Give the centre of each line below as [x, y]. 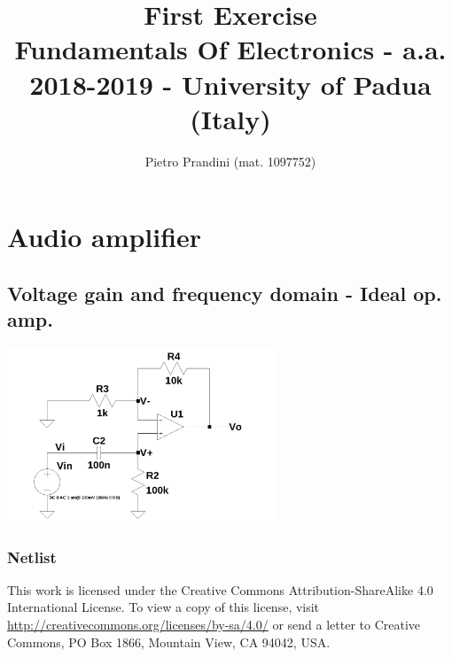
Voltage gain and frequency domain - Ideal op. [225, 293]
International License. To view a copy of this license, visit [164, 607]
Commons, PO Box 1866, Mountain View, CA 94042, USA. [169, 642]
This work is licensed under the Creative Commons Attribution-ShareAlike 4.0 [220, 589]
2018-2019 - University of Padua [230, 84]
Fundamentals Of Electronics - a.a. [230, 49]
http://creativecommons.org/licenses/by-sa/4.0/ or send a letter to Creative [214, 624]
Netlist [32, 557]
